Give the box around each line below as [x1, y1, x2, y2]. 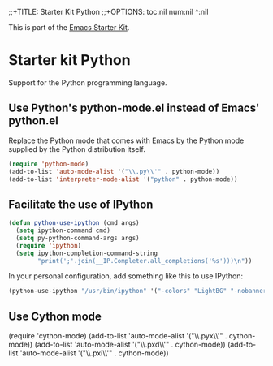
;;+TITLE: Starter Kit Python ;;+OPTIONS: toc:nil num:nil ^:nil [8, 7, 209, 16]
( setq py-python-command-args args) [15, 234, 140, 242]
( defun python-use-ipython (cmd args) [8, 219, 140, 227]
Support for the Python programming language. [8, 77, 168, 88]
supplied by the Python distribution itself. [8, 144, 146, 153]
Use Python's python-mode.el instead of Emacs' [8, 101, 260, 115]
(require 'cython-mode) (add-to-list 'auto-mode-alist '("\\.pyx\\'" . [8, 331, 227, 341]
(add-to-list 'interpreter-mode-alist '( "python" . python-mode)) [8, 174, 238, 183]
